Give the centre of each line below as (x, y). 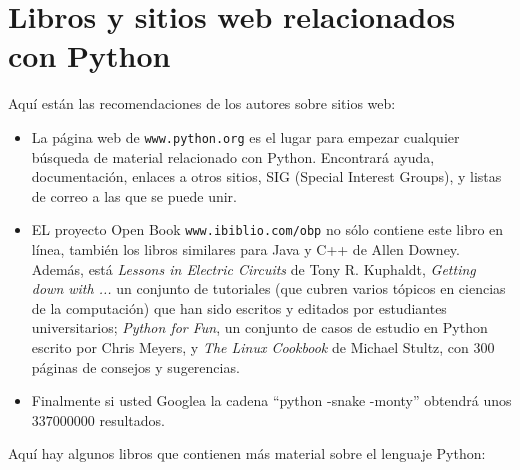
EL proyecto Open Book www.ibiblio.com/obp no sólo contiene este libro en (267, 229)
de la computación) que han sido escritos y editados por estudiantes (239, 307)
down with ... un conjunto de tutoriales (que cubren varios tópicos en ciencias (268, 288)
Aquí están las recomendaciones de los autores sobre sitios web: (202, 103)
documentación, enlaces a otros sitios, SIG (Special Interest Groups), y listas (266, 176)
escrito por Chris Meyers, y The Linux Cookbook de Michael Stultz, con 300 (263, 346)
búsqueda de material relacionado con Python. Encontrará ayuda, (233, 156)
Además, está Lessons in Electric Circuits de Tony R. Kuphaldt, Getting (253, 268)
